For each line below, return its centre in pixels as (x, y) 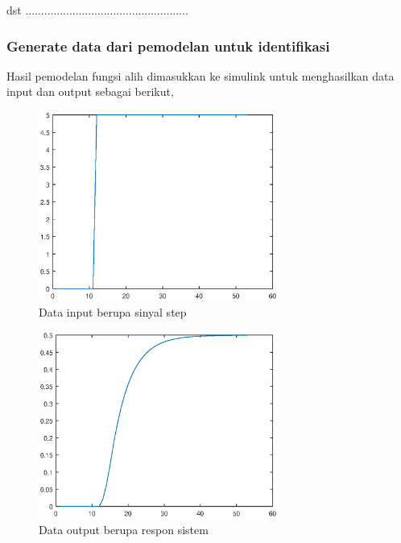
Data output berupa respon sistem (124, 529)
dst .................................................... (97, 10)
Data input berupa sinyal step (113, 311)
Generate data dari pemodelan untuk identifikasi (168, 46)
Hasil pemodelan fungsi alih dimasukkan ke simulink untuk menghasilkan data (200, 75)
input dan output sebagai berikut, (90, 91)
